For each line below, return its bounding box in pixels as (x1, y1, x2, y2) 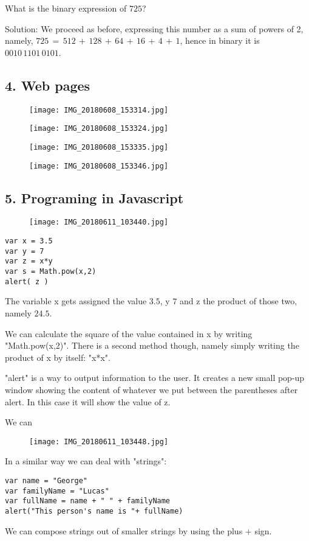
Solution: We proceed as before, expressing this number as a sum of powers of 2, (5, 22, 304, 35)
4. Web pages (5, 75, 90, 94)
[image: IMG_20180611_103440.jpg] (29, 218, 169, 227)
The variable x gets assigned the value (5, 295, 147, 307)
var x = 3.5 (5, 237, 53, 246)
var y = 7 (5, 246, 44, 256)
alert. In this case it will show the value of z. (5, 395, 171, 408)
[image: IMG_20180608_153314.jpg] (29, 105, 169, 114)
